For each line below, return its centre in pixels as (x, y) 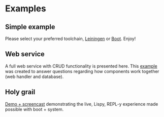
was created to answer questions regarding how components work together (82, 71)
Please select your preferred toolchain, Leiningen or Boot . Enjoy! (70, 39)
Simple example (30, 27)
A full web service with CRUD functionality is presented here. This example (81, 66)
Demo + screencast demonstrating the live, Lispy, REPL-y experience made (82, 104)
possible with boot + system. (34, 109)
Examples (26, 9)
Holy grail (20, 92)
